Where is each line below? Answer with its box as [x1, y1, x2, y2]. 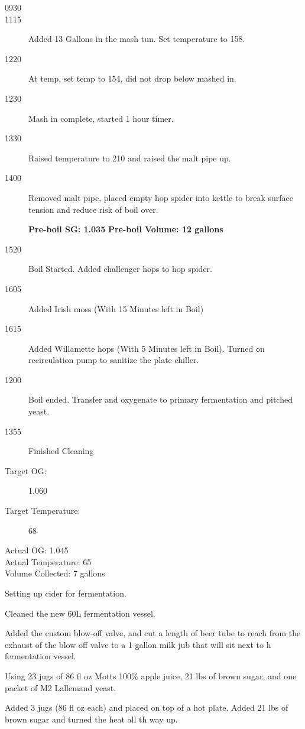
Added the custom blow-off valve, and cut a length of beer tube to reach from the [5, 627, 301, 639]
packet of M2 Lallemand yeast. [5, 681, 116, 694]
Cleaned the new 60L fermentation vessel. [5, 607, 155, 619]
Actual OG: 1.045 [5, 544, 69, 556]
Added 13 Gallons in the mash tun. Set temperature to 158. [28, 33, 245, 45]
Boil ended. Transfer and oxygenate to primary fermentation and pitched [28, 393, 293, 406]
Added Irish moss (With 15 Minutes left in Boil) [28, 302, 204, 315]
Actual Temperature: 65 [5, 555, 92, 568]
